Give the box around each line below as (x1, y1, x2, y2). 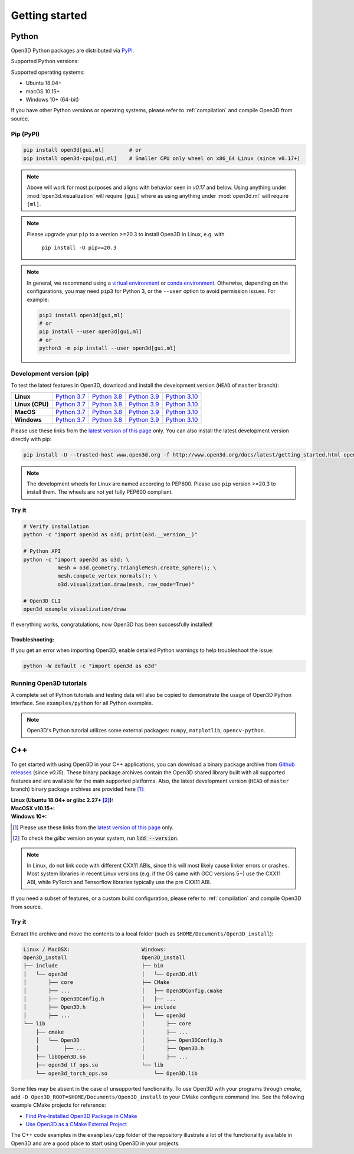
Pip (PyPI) (11, 130, 40, 138)
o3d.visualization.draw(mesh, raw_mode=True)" (57, 581, 195, 588)
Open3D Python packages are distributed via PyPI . (11, 47, 135, 54)
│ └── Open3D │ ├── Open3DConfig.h (35, 1036, 223, 1044)
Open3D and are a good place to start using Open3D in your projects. (11, 1140, 180, 1147)
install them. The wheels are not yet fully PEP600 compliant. (27, 488, 173, 495)
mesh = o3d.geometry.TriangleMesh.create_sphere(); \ (57, 564, 217, 571)
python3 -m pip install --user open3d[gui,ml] (39, 345, 176, 351)
